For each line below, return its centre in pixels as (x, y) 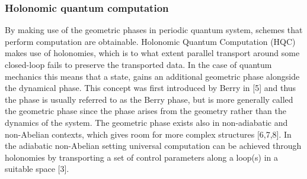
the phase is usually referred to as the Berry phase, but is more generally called (149, 99)
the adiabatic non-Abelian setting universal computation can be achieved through (153, 146)
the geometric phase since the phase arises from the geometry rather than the (146, 111)
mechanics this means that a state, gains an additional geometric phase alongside (152, 76)
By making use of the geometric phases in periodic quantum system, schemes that (154, 30)
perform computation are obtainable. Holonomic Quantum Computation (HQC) (150, 41)
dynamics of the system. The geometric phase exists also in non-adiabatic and (146, 122)
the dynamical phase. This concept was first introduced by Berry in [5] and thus (151, 88)
